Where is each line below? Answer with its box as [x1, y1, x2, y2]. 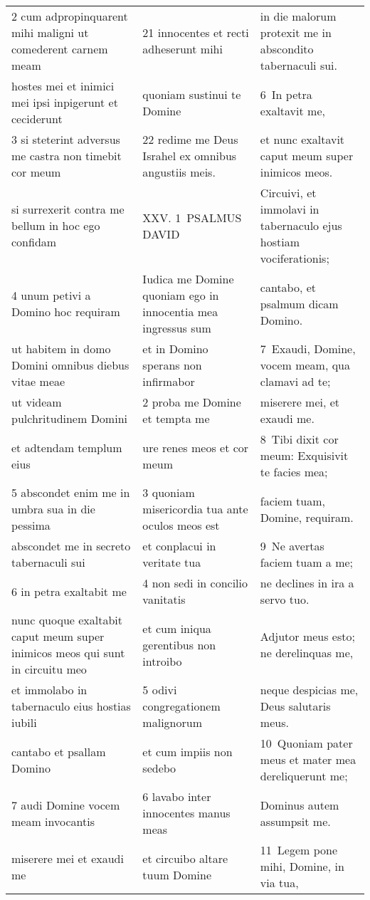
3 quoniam [142, 484, 195, 501]
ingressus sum [142, 320, 211, 336]
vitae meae [11, 373, 65, 389]
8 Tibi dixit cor [260, 431, 339, 447]
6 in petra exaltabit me [11, 582, 127, 600]
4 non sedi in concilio [142, 575, 248, 591]
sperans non [142, 357, 202, 373]
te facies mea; [260, 464, 328, 480]
